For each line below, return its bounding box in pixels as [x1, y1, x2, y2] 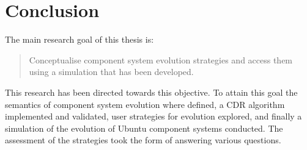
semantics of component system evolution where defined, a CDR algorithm [5, 98, 285, 110]
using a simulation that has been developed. [29, 65, 194, 78]
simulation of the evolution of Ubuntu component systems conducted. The [5, 121, 283, 134]
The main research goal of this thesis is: [5, 33, 154, 46]
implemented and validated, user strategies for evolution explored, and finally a [5, 110, 302, 123]
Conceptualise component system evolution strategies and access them [29, 53, 293, 66]
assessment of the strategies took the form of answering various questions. [5, 134, 281, 146]
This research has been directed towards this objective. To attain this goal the [5, 85, 298, 98]
